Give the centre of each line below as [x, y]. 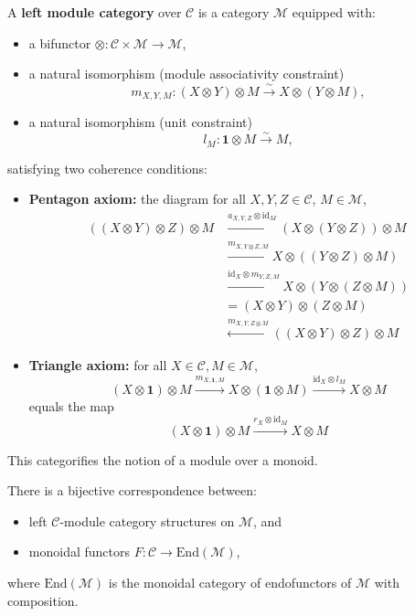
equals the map [71, 405]
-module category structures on [147, 520]
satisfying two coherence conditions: [107, 168]
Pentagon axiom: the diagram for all [137, 199]
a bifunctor [60, 42]
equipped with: [334, 12]
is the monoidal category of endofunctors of [230, 582]
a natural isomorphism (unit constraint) [141, 122]
